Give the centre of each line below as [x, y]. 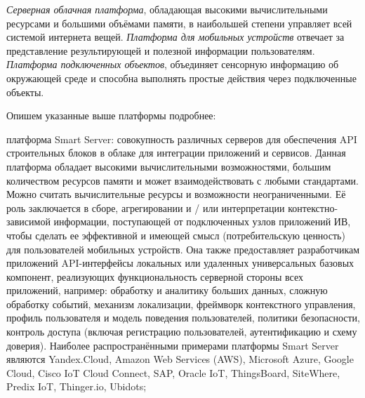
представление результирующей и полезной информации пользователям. [161, 50]
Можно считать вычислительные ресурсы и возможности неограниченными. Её [176, 194]
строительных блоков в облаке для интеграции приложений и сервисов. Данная [176, 153]
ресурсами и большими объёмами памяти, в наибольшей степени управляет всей [179, 23]
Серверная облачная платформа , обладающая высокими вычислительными [167, 9]
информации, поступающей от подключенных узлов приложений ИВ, [202, 221]
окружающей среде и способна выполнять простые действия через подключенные [181, 78]
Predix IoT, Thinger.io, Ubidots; [77, 386]
